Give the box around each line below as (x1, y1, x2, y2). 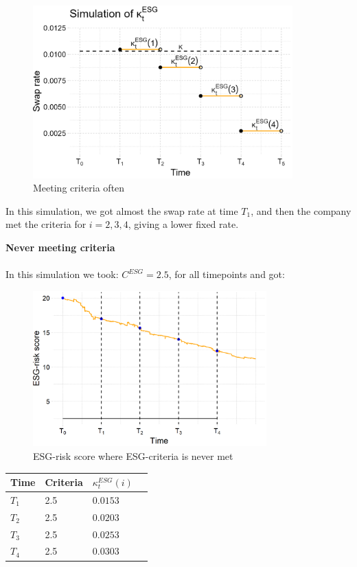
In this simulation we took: (5, 267, 119, 281)
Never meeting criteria (5, 240, 115, 255)
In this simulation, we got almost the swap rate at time (5, 203, 238, 218)
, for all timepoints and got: (168, 267, 285, 281)
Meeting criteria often (33, 181, 125, 195)
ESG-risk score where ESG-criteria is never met (33, 449, 233, 463)
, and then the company (251, 203, 352, 218)
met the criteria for (5, 217, 87, 231)
